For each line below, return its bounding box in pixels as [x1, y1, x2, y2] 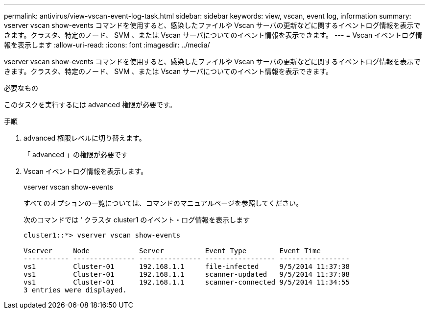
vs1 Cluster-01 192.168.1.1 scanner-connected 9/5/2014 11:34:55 [24, 278, 350, 286]
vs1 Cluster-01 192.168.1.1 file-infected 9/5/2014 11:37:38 [24, 263, 350, 270]
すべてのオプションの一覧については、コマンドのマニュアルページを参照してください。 [24, 199, 303, 207]
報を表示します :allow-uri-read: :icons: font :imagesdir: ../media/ [4, 41, 210, 49]
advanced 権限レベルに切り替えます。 [24, 134, 146, 142]
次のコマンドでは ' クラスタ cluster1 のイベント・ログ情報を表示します [24, 216, 250, 224]
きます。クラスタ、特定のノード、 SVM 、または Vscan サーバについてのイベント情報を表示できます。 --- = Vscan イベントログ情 [4, 31, 423, 39]
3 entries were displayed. [24, 286, 127, 294]
